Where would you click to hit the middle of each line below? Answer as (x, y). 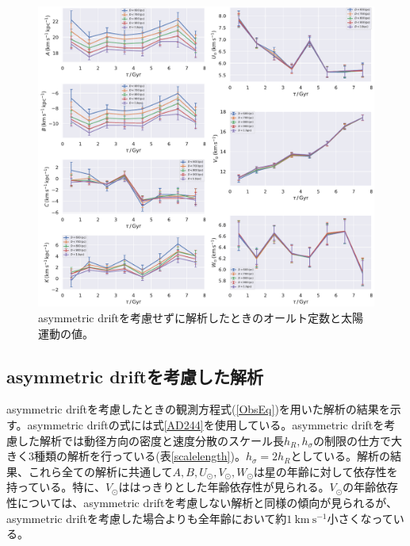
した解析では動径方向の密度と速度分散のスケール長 (150, 440)
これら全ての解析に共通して (100, 471)
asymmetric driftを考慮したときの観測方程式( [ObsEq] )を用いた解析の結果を (198, 409)
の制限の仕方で (352, 440)
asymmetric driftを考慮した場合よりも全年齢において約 (147, 518)
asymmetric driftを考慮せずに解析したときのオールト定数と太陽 (201, 318)
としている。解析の (340, 456)
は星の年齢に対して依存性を (326, 471)
